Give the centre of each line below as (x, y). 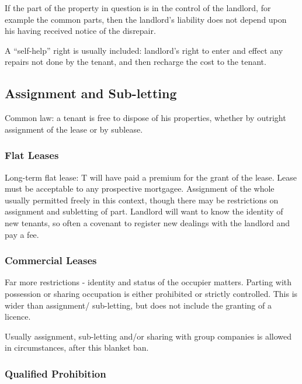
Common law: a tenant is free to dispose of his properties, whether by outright (145, 118)
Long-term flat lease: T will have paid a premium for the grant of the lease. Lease (151, 177)
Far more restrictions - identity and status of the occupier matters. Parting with (148, 282)
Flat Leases (32, 155)
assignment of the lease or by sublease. (74, 129)
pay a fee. (22, 234)
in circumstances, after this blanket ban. (77, 347)
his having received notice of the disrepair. (80, 31)
